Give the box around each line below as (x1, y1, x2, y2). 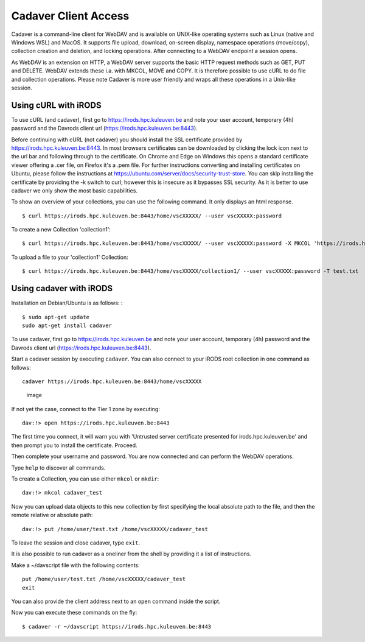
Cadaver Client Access (11, 9, 130, 23)
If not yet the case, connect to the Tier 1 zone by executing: (11, 405, 161, 412)
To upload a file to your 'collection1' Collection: (11, 253, 129, 261)
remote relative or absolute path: (11, 512, 94, 519)
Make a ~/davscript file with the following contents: (11, 561, 140, 569)
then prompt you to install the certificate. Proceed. (11, 442, 137, 449)
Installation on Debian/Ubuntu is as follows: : (11, 299, 123, 307)
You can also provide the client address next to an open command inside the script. (11, 598, 221, 605)
